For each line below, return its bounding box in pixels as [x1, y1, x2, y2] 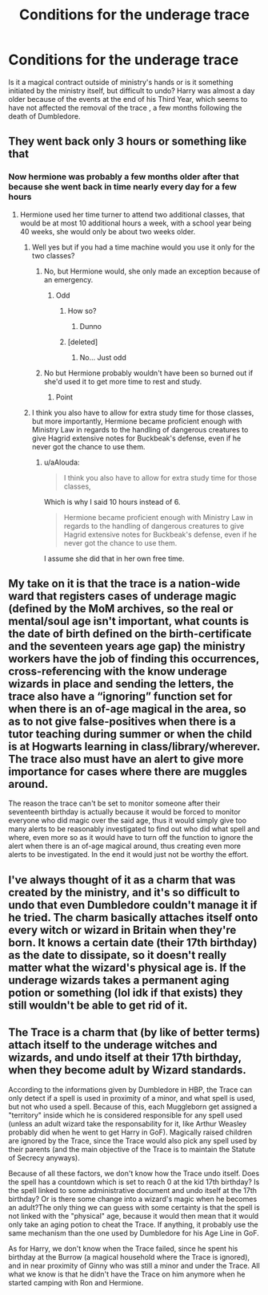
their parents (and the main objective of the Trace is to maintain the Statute [8, 1144, 256, 1154]
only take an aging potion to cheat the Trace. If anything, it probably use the [8, 1220, 258, 1229]
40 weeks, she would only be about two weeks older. [19, 226, 196, 236]
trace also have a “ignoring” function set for [8, 690, 233, 704]
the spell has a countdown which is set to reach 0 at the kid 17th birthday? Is [8, 1177, 260, 1187]
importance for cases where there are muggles [8, 765, 248, 779]
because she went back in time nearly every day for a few [8, 181, 238, 193]
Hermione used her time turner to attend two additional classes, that [19, 209, 246, 219]
